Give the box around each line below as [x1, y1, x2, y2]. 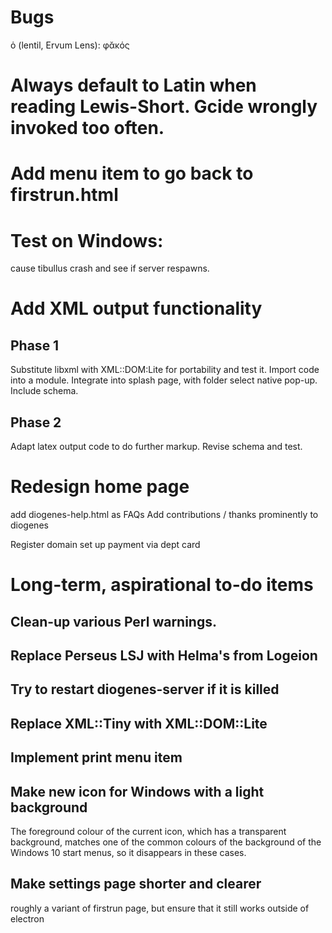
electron [10, 912, 45, 925]
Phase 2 [10, 414, 62, 431]
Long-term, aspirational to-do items [10, 574, 314, 596]
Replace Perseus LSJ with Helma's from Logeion [10, 647, 318, 664]
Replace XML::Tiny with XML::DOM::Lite [10, 715, 268, 732]
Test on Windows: [10, 229, 164, 252]
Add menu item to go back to [10, 162, 254, 185]
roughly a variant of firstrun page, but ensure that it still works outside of [10, 902, 310, 914]
